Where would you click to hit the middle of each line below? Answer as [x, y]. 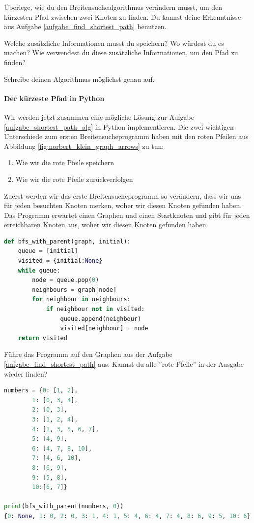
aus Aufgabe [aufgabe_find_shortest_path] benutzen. [85, 26]
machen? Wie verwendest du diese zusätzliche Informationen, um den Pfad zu [121, 52]
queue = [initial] [48, 251]
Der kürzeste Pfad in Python [54, 98]
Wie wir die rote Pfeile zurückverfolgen [74, 179]
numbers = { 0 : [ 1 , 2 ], [41, 391]
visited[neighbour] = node [104, 329]
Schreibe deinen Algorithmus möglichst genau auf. [79, 79]
